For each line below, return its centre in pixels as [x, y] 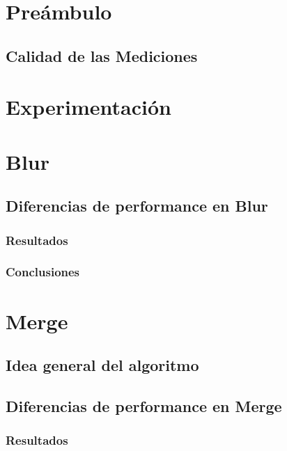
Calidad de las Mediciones [102, 55]
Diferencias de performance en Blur [137, 206]
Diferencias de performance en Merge [144, 405]
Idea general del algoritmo [102, 365]
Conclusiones [43, 272]
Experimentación [88, 107]
